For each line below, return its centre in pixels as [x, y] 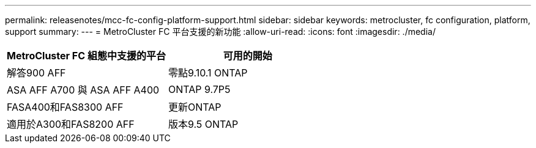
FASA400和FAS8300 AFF [65, 107]
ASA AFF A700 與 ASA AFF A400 [83, 90]
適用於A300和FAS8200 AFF [71, 124]
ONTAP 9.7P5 [199, 89]
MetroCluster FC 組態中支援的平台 [86, 56]
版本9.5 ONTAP [203, 124]
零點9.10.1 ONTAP [208, 73]
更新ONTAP [195, 107]
